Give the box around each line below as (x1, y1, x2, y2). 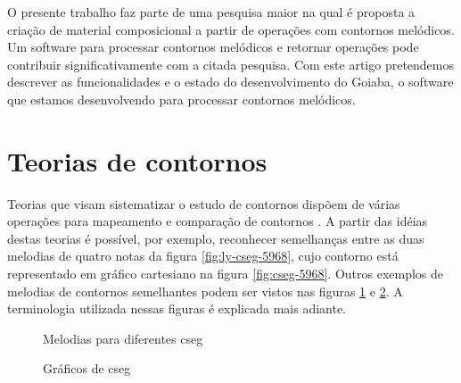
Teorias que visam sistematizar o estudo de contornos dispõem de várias (7, 194, 400, 212)
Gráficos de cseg (43, 359, 131, 378)
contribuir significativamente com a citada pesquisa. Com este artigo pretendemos (7, 54, 455, 73)
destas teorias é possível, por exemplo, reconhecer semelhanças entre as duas (7, 229, 424, 247)
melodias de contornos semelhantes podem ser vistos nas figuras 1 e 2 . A (7, 281, 403, 300)
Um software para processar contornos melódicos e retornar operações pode (7, 37, 419, 56)
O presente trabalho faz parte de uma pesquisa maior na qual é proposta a (7, 3, 416, 21)
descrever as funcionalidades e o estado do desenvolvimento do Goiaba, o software (7, 72, 454, 91)
